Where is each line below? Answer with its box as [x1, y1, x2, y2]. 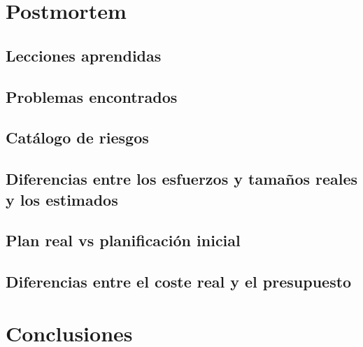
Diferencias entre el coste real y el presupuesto [6, 271, 352, 292]
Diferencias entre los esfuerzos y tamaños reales [6, 168, 358, 190]
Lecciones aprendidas [6, 44, 162, 66]
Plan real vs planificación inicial [6, 229, 241, 251]
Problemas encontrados [6, 85, 178, 107]
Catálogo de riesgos [6, 127, 149, 148]
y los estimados [6, 188, 118, 210]
